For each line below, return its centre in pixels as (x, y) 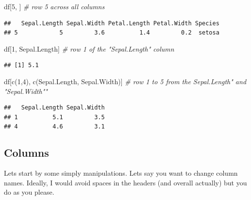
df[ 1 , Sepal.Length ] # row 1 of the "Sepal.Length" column (89, 48)
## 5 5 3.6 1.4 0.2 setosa (112, 33)
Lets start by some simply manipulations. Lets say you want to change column (121, 173)
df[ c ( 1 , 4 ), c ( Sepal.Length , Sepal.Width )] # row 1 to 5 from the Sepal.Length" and (125, 81)
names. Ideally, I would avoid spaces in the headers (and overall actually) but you (125, 182)
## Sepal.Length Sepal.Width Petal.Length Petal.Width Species (112, 23)
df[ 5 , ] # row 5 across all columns (54, 6)
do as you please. (29, 192)
